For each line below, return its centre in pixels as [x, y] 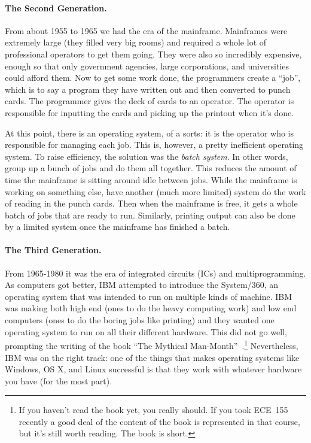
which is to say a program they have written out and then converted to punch [148, 89]
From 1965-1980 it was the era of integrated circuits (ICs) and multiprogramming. [155, 273]
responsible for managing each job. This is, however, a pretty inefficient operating [154, 145]
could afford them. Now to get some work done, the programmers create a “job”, [153, 78]
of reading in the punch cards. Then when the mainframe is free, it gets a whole [151, 203]
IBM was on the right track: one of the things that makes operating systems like [152, 357]
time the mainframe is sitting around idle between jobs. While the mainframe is [151, 179]
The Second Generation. [56, 7]
